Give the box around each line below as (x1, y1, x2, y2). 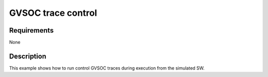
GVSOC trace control (9, 7, 97, 18)
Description (9, 52, 47, 60)
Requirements (9, 26, 54, 35)
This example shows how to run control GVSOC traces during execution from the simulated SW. (9, 65, 205, 71)
